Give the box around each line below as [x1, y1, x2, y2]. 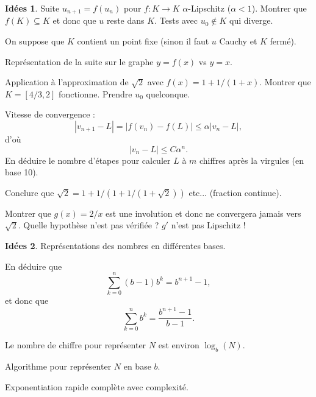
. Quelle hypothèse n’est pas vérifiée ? [18, 219, 159, 231]
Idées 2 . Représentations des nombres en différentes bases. [5, 239, 226, 251]
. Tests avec [154, 14, 198, 27]
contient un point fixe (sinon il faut [77, 35, 209, 47]
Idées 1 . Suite [5, 2, 60, 14]
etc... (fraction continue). [189, 186, 282, 198]
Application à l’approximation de [5, 76, 129, 88]
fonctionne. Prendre [59, 87, 132, 100]
